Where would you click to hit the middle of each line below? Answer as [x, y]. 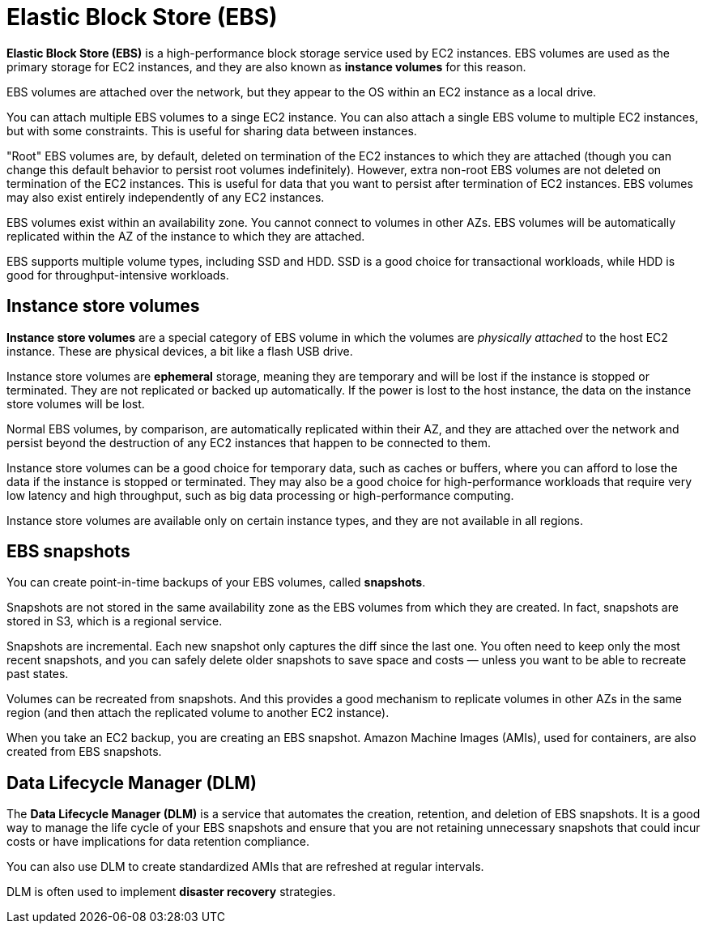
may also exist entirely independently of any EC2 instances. [166, 197]
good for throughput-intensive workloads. [118, 275]
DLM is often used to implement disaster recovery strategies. [171, 892]
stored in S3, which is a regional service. [115, 621]
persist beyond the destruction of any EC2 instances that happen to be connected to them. [249, 442]
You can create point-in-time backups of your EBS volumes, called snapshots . [216, 582]
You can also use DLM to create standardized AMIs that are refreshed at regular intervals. [245, 867]
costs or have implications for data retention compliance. [158, 842]
